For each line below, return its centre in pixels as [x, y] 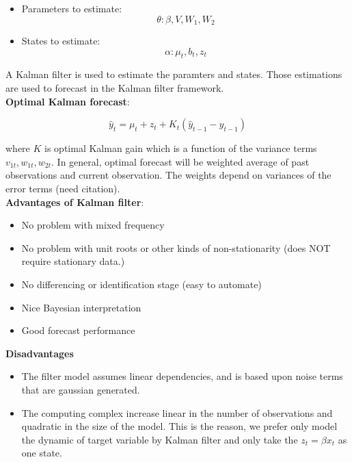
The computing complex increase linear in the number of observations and [177, 412]
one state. [42, 453]
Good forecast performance [78, 330]
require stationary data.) [73, 261]
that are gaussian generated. [81, 389]
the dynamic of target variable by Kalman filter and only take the [160, 439]
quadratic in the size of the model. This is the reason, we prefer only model [179, 426]
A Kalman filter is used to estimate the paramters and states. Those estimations [174, 74]
